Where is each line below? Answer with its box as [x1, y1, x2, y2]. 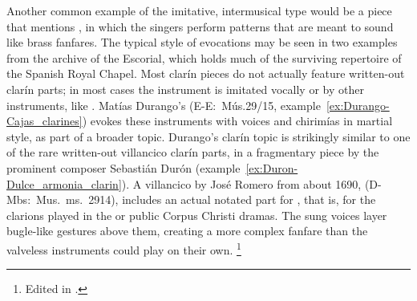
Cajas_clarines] [6, 112, 83, 129]
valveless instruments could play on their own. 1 [6, 238, 241, 258]
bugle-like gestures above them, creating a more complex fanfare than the [6, 222, 368, 239]
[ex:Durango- [326, 96, 390, 113]
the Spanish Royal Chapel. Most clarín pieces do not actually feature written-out [6, 65, 405, 82]
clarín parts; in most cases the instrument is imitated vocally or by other [6, 80, 364, 97]
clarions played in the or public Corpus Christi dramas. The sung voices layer [6, 206, 387, 223]
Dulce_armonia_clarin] [6, 175, 122, 192]
